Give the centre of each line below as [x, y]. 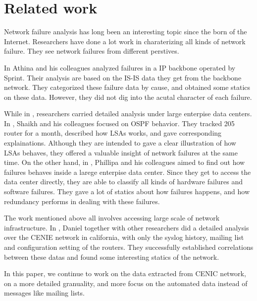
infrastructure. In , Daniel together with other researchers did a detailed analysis [127, 227]
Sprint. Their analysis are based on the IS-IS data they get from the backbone [123, 77]
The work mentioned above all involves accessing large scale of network [112, 218]
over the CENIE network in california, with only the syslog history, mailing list [124, 237]
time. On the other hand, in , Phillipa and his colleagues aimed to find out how [125, 162]
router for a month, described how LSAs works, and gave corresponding [113, 133]
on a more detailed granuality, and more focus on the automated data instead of [126, 283]
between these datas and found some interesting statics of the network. [112, 257]
